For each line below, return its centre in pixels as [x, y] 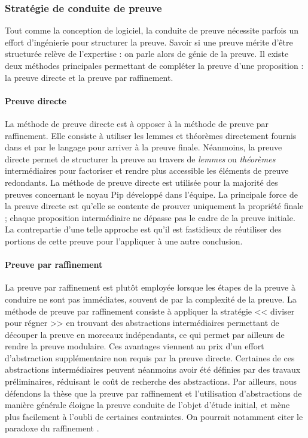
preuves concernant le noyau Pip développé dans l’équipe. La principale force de [151, 194]
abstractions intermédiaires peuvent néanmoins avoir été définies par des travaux [153, 369]
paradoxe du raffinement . [52, 428]
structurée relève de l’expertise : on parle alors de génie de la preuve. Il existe [147, 54]
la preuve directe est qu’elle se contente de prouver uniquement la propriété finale [154, 206]
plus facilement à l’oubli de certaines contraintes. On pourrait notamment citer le [154, 416]
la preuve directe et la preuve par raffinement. [89, 77]
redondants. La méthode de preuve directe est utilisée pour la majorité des [141, 182]
